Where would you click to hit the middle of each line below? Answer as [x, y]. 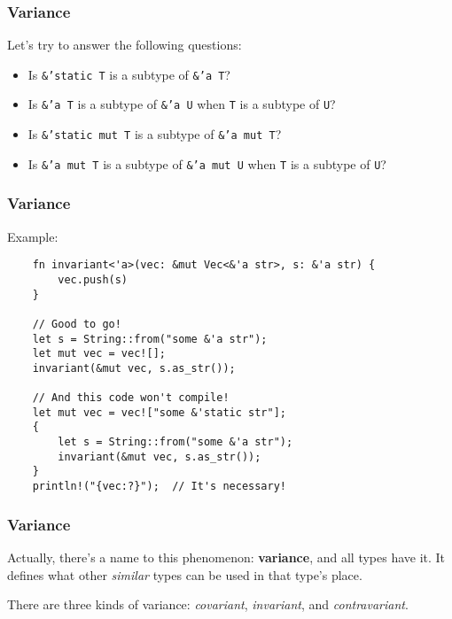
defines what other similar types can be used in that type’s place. [185, 574]
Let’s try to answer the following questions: [125, 45]
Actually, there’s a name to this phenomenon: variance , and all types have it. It [226, 557]
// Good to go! [77, 324]
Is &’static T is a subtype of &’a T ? [129, 74]
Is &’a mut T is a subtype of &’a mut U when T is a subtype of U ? [207, 163]
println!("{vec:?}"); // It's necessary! [159, 487]
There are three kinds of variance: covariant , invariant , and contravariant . [208, 604]
